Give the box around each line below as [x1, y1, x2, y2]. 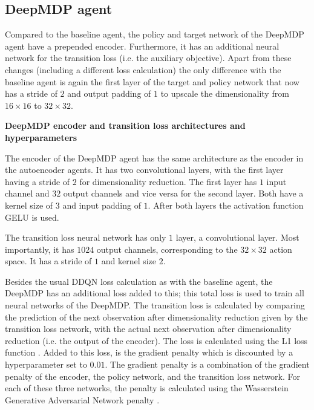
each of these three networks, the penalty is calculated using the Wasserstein [5, 382, 289, 394]
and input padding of [62, 198, 141, 211]
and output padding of [67, 87, 151, 100]
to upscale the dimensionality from [160, 87, 289, 100]
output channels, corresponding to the [96, 242, 238, 255]
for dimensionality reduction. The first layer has [79, 175, 257, 187]
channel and [5, 187, 50, 200]
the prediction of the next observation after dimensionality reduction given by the [5, 310, 308, 323]
